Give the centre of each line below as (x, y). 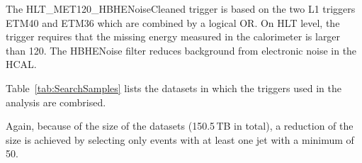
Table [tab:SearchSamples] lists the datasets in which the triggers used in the (174, 88)
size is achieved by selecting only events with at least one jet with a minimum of (180, 139)
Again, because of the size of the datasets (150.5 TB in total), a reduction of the (180, 126)
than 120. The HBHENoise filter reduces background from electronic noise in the (181, 50)
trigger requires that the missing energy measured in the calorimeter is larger (173, 36)
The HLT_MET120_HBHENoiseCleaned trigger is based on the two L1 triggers (181, 9)
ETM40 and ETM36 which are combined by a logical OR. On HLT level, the (173, 22)
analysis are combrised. (56, 102)
